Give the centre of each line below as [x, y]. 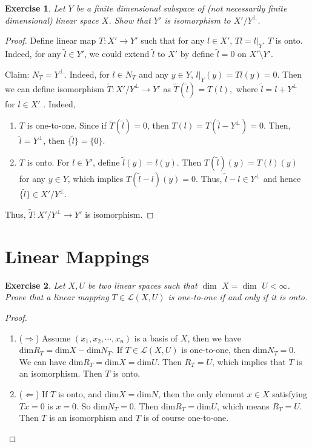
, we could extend [117, 54]
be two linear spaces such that [143, 285]
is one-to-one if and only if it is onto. [238, 297]
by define [197, 54]
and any [154, 74]
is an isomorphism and [91, 418]
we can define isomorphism [55, 88]
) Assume [53, 338]
